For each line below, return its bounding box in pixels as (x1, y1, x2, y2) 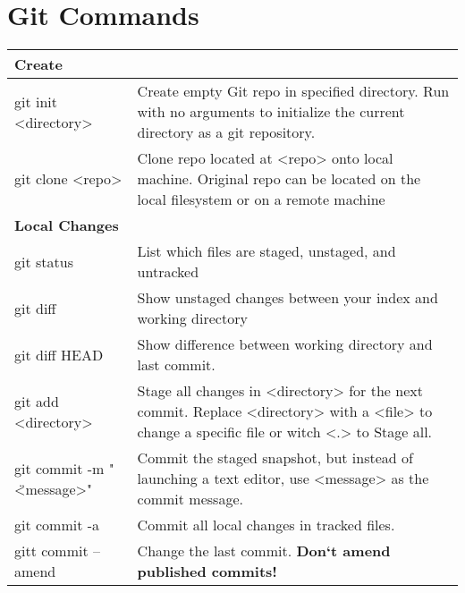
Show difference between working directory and (137, 334, 433, 355)
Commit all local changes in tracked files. (137, 514, 395, 536)
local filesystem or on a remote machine (137, 189, 385, 210)
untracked (137, 261, 199, 283)
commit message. (137, 488, 243, 510)
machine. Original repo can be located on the (137, 168, 421, 190)
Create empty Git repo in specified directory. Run (137, 80, 450, 102)
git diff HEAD (14, 343, 104, 365)
